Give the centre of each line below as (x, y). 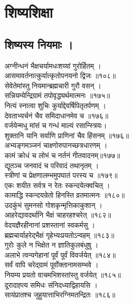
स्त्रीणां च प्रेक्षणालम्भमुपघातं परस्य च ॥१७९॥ (61, 175)
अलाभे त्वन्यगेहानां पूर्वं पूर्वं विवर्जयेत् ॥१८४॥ (60, 254)
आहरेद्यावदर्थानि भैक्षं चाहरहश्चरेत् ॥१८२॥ (58, 215)
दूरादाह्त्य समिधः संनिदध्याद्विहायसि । (51, 284)
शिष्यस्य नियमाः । (39, 44)
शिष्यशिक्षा (29, 12)
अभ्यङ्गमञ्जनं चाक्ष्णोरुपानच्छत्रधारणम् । (56, 145)
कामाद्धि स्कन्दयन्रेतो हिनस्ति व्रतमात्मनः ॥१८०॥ (65, 195)
